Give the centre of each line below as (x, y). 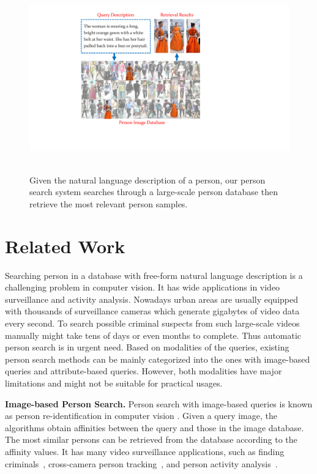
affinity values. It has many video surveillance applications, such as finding (145, 451)
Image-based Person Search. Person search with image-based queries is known (159, 403)
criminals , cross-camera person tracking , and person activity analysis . (141, 463)
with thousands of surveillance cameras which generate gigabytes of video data (152, 311)
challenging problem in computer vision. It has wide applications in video (143, 287)
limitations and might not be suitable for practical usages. (114, 383)
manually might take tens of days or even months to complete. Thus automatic (153, 335)
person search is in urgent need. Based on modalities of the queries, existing (147, 347)
